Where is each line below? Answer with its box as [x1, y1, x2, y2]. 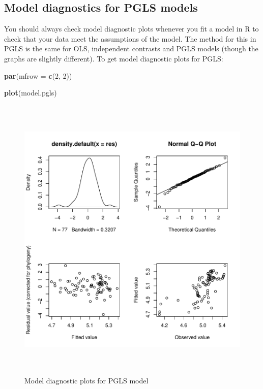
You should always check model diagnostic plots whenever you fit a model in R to [4, 23, 259, 34]
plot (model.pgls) [4, 87, 57, 98]
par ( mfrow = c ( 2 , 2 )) [4, 70, 72, 81]
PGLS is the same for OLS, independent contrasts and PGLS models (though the [4, 43, 258, 54]
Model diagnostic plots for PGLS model [24, 375, 149, 386]
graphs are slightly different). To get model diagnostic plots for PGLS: [4, 53, 223, 63]
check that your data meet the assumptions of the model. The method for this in [4, 33, 256, 44]
